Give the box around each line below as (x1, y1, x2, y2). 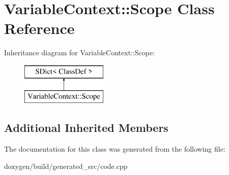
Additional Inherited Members (4, 120, 168, 135)
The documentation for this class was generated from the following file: (4, 144, 225, 154)
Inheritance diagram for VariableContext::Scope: (4, 47, 155, 58)
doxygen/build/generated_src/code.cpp (4, 160, 128, 171)
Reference (4, 18, 75, 39)
